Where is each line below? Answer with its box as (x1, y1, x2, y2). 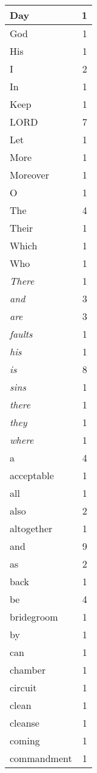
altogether (10, 521, 53, 535)
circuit (10, 680, 37, 694)
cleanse (10, 716, 39, 730)
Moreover (10, 168, 49, 182)
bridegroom (10, 610, 58, 624)
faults (10, 327, 33, 341)
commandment (10, 751, 72, 765)
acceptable (10, 468, 54, 482)
